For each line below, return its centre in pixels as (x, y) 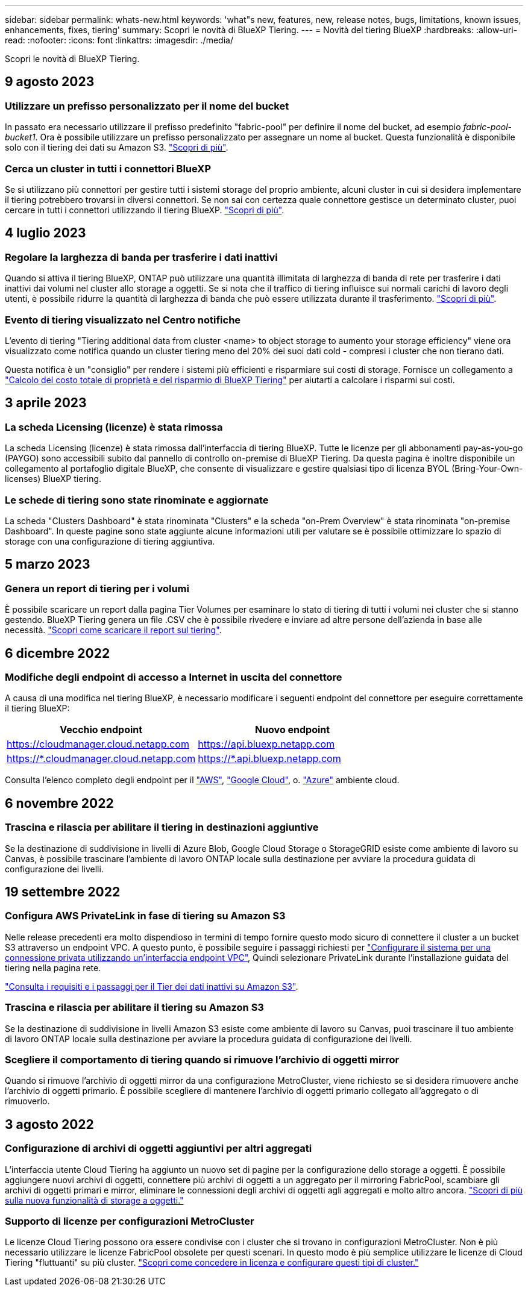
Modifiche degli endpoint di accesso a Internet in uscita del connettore (174, 677)
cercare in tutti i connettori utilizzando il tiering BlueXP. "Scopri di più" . (145, 210)
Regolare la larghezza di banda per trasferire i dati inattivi (141, 257)
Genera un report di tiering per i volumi (97, 588)
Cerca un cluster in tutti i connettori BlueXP (108, 168)
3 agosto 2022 (49, 1124)
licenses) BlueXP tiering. (53, 479)
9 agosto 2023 (50, 82)
